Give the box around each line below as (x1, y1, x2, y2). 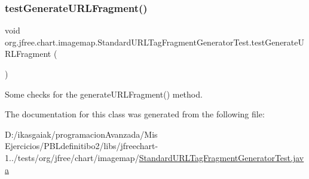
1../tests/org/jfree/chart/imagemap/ (5, 151, 139, 163)
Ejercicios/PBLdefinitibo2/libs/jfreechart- (5, 139, 158, 152)
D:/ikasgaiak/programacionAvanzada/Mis (5, 128, 158, 140)
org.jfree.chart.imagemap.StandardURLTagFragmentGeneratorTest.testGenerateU (5, 35, 305, 48)
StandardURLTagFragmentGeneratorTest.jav (139, 151, 304, 163)
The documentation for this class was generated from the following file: (5, 108, 265, 120)
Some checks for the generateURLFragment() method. (5, 87, 203, 100)
